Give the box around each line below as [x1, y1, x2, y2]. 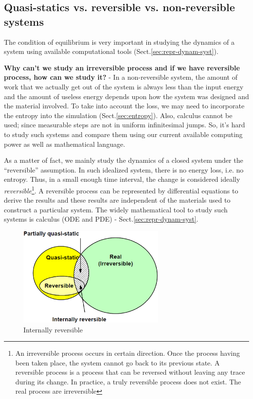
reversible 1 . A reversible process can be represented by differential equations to [4, 184, 238, 195]
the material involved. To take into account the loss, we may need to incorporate [4, 101, 245, 111]
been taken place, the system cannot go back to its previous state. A [15, 357, 220, 367]
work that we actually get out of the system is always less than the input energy [4, 81, 244, 91]
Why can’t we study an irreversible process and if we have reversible [4, 62, 240, 72]
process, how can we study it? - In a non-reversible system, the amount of [4, 72, 237, 82]
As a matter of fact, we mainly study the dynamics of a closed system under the [4, 155, 243, 165]
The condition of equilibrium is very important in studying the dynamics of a [4, 36, 235, 47]
